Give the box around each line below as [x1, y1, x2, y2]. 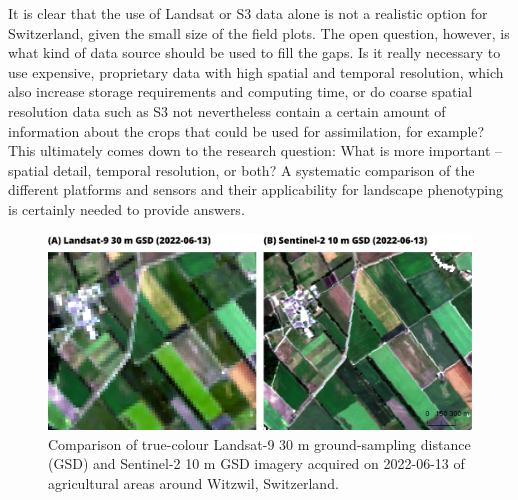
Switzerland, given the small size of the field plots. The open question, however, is [8, 22, 510, 43]
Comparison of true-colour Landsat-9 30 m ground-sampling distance [48, 433, 471, 454]
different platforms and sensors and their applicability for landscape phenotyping [8, 179, 503, 200]
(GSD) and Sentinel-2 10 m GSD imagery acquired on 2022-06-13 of [48, 453, 465, 474]
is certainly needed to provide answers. [8, 198, 245, 219]
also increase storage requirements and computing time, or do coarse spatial [8, 81, 473, 102]
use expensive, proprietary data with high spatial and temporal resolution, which [8, 61, 504, 82]
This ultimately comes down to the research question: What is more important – [8, 140, 503, 161]
